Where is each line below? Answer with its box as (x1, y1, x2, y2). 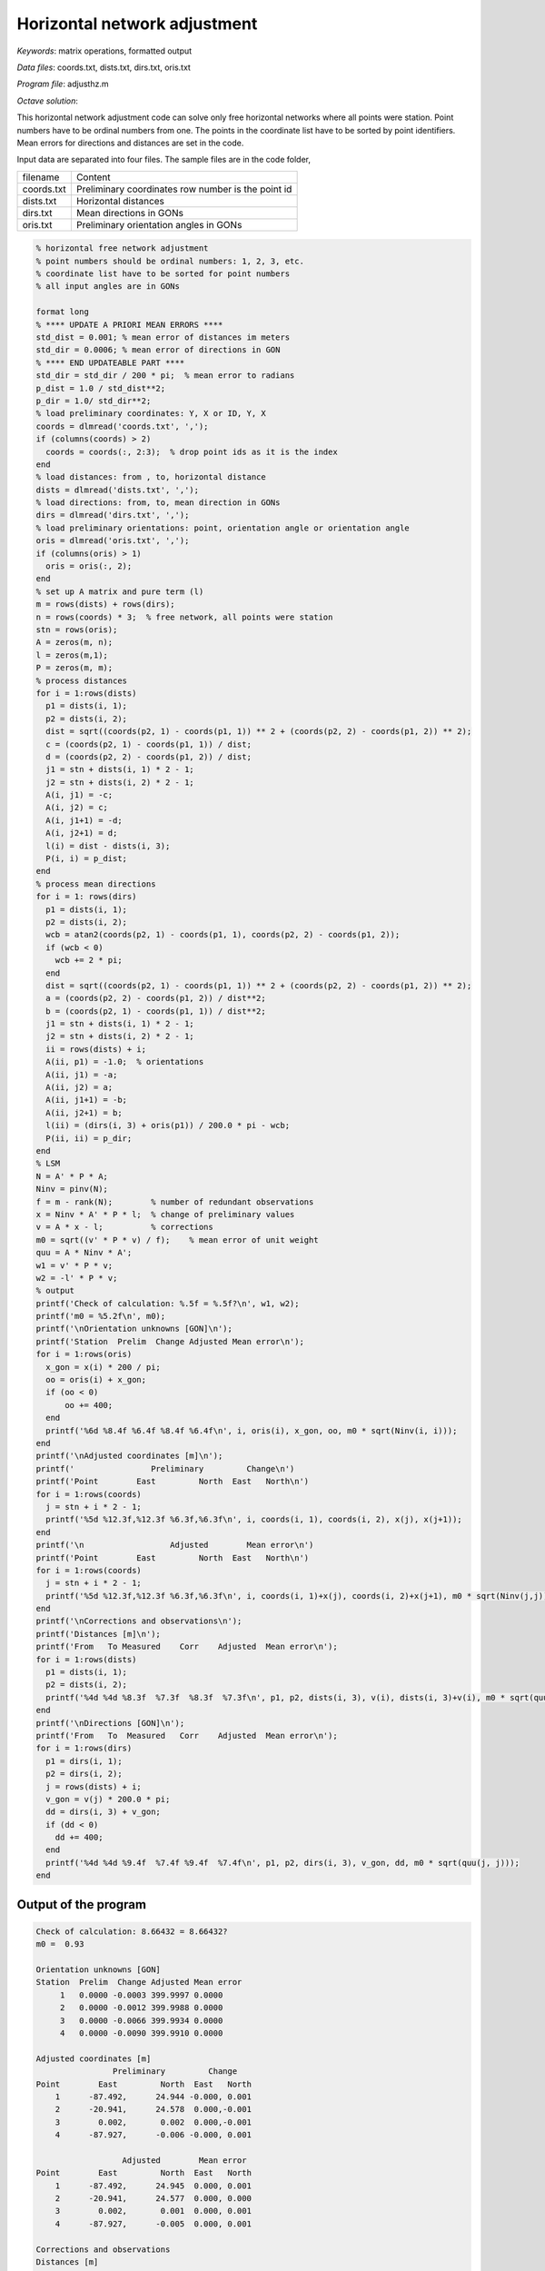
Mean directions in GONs (75, 206, 184, 219)
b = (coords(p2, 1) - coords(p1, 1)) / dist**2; (45, 1006, 267, 1016)
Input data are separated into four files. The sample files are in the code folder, (16, 154, 312, 165)
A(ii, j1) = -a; (45, 1069, 118, 1080)
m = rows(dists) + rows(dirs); (35, 600, 176, 610)
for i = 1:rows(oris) (35, 1349, 133, 1360)
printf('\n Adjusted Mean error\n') (35, 1540, 314, 1551)
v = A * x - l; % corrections (35, 1222, 213, 1233)
